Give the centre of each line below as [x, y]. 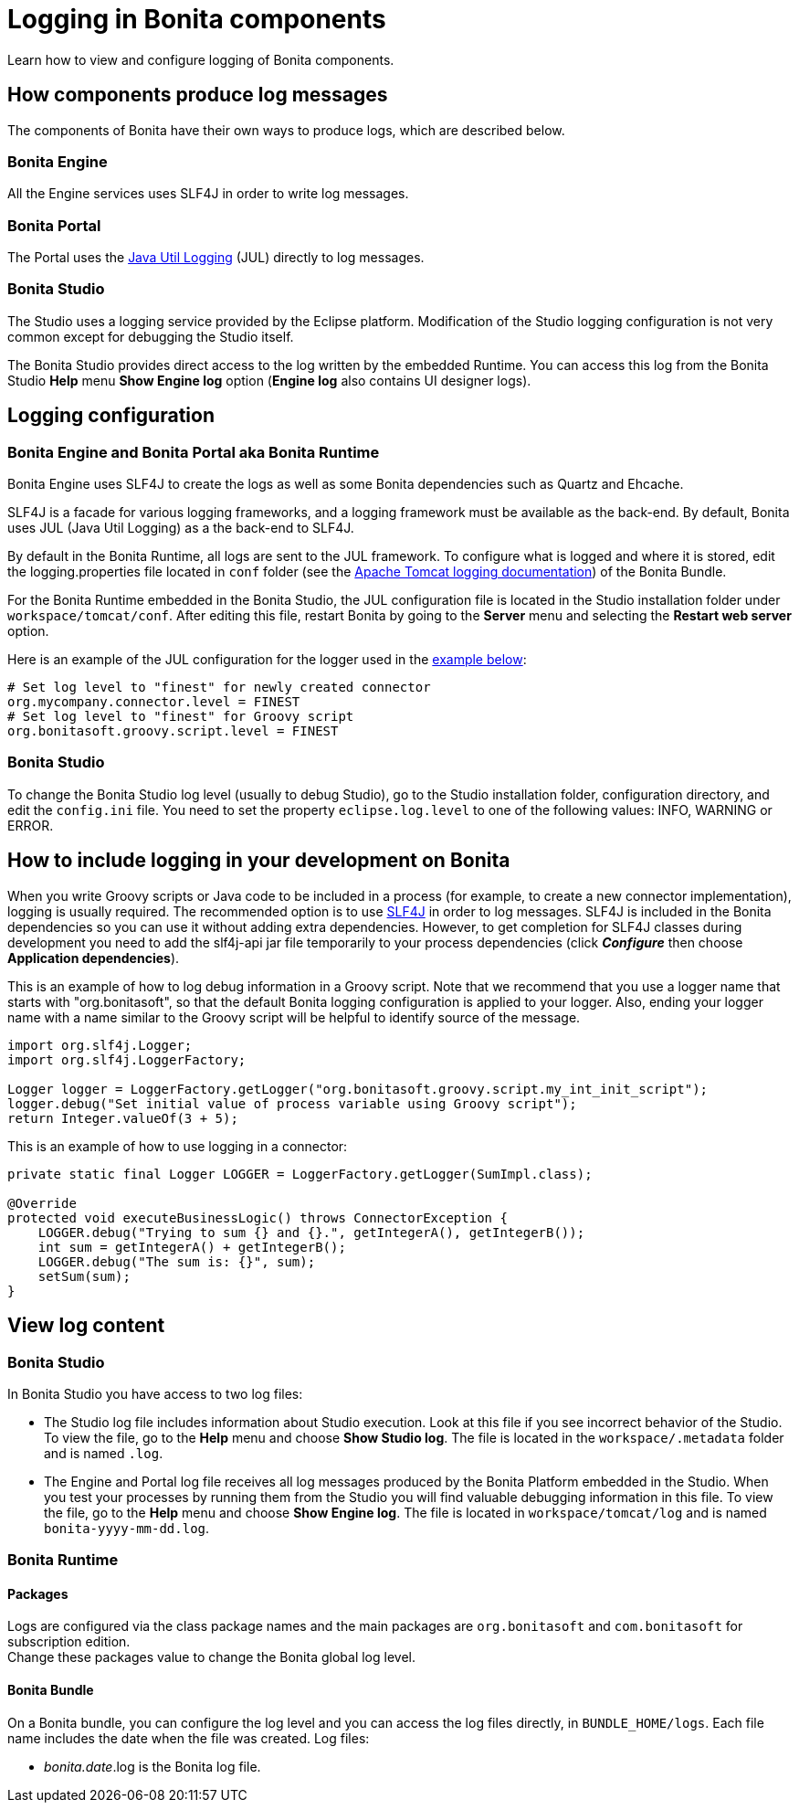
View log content [86, 1326]
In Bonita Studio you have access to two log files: [155, 1393]
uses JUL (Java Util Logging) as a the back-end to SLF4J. [181, 528]
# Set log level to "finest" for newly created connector [219, 688]
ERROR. [31, 825]
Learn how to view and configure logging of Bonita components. [201, 59]
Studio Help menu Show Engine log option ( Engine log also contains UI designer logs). [269, 380]
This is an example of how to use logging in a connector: [178, 1146]
